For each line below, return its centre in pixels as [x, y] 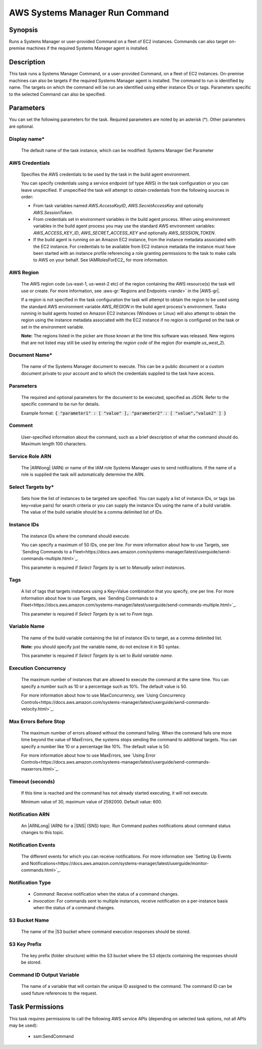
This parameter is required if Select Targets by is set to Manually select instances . [103, 567]
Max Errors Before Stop [37, 721]
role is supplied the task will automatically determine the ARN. [83, 475]
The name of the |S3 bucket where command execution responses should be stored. [106, 932]
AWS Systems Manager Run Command [89, 13]
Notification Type [30, 882]
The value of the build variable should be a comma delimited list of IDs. [92, 512]
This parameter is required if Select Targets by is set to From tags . [87, 614]
